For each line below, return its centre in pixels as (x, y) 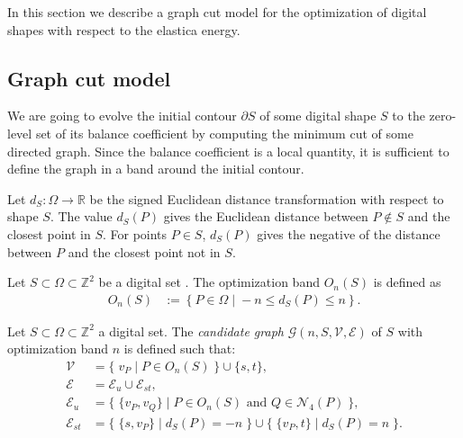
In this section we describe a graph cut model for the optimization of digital (217, 12)
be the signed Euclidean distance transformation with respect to (267, 198)
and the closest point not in (144, 251)
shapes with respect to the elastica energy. (124, 29)
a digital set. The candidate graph (191, 331)
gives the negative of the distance (349, 233)
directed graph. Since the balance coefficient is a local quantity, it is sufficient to (228, 151)
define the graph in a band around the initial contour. (156, 169)
